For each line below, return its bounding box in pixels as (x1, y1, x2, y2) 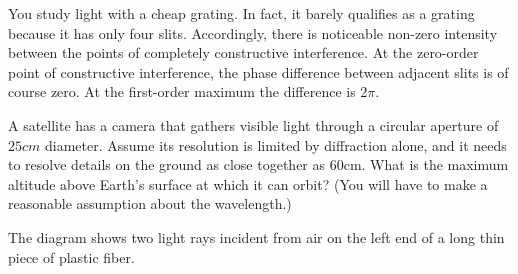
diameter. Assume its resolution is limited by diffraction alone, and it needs (45, 134, 507, 155)
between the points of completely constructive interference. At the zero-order (8, 42, 479, 63)
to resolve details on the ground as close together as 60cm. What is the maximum (8, 154, 509, 175)
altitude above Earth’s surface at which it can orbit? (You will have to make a (8, 173, 488, 194)
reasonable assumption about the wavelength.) (8, 193, 292, 214)
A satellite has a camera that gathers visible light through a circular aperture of (8, 114, 499, 135)
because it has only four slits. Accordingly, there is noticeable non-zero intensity (8, 22, 498, 43)
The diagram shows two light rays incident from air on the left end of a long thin (8, 226, 505, 247)
